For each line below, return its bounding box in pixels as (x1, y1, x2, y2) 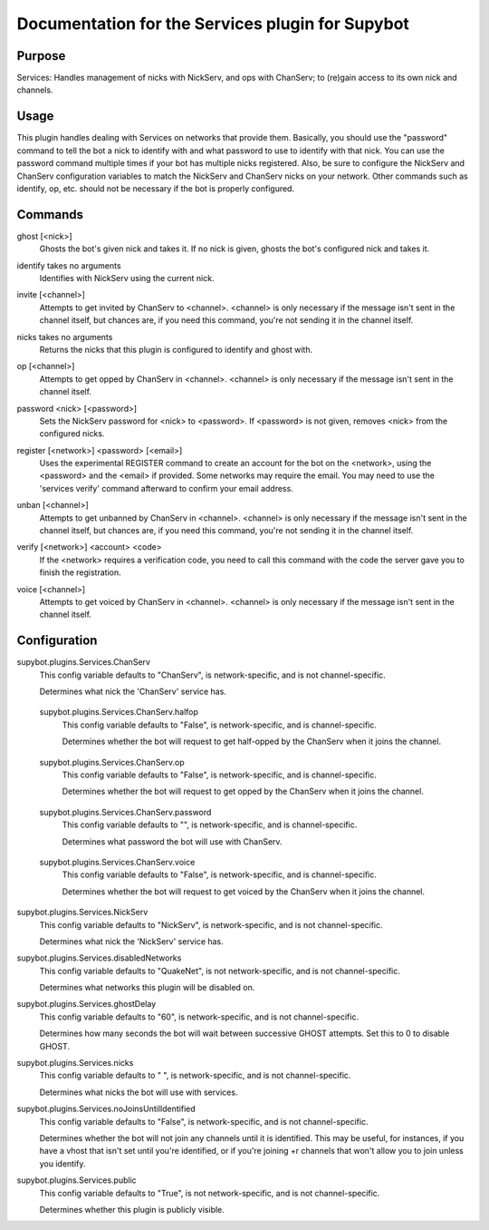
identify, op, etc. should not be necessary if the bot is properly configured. (16, 182, 294, 194)
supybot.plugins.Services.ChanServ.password (39, 806, 212, 817)
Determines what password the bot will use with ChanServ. (62, 835, 283, 847)
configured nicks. (39, 428, 105, 439)
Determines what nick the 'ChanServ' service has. (39, 686, 226, 698)
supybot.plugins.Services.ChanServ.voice (39, 856, 196, 867)
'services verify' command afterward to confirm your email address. (39, 483, 293, 493)
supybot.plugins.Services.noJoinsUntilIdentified (16, 1103, 197, 1115)
